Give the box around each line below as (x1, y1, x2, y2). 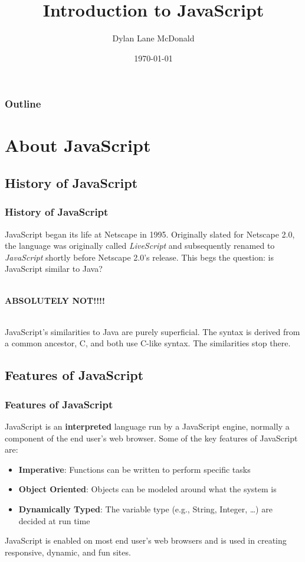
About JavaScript (5, 133, 151, 157)
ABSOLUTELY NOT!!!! (5, 294, 105, 306)
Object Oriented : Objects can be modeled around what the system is (18, 483, 277, 495)
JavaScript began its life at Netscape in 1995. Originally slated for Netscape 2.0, (5, 228, 295, 240)
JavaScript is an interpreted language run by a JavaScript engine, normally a (5, 420, 290, 432)
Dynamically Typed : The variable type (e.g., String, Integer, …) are (18, 502, 273, 515)
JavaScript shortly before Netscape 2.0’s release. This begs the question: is (5, 251, 274, 263)
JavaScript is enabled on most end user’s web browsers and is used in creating (5, 534, 287, 547)
